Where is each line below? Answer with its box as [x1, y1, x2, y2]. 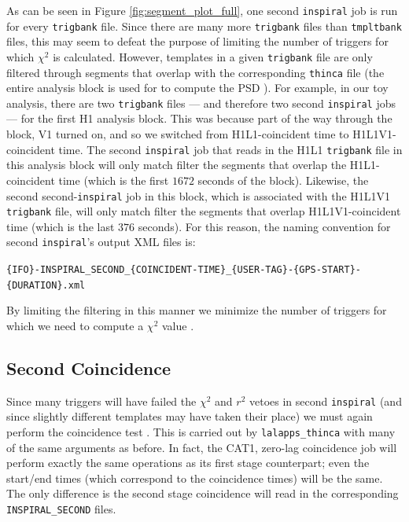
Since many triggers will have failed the [6, 392, 197, 409]
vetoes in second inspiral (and [249, 392, 402, 409]
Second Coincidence [6, 355, 171, 380]
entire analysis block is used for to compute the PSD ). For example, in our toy [6, 79, 389, 96]
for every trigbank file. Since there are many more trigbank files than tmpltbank [6, 17, 402, 34]
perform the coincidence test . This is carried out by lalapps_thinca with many [6, 424, 396, 440]
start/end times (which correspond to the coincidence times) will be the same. [6, 469, 383, 486]
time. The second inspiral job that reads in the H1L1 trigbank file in [58, 141, 403, 157]
